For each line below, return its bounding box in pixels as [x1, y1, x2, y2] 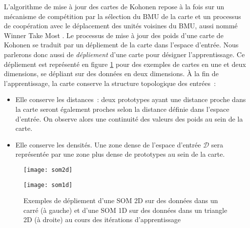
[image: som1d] [23, 181, 73, 188]
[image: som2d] [23, 166, 73, 173]
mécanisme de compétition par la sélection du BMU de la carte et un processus [4, 11, 241, 21]
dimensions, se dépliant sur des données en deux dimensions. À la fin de [4, 68, 219, 79]
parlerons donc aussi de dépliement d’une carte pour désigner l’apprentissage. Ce [4, 49, 245, 59]
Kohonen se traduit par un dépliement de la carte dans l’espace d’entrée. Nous [4, 40, 239, 50]
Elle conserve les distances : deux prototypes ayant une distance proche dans [15, 94, 246, 104]
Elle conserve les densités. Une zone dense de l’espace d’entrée [15, 139, 201, 149]
